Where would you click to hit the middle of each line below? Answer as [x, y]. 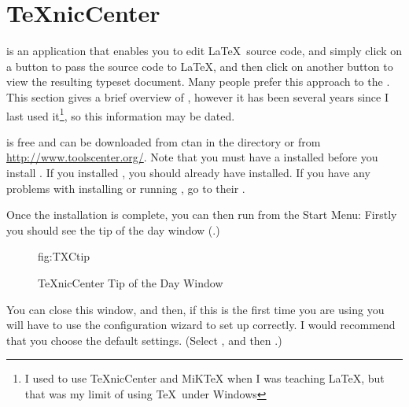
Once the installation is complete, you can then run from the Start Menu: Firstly [202, 215]
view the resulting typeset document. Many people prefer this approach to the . [198, 81]
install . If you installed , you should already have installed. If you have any [188, 172]
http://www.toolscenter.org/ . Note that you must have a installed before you [192, 157]
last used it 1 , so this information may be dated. [121, 114]
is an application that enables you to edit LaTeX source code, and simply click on [204, 51]
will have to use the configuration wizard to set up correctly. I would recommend [201, 325]
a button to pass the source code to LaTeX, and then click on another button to [200, 66]
